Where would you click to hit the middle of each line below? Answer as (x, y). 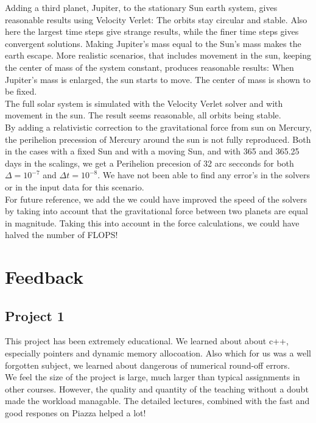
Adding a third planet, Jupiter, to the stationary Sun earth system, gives (141, 7)
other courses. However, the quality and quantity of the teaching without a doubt (157, 389)
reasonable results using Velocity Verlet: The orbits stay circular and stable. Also (156, 19)
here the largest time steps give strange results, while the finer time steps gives (152, 31)
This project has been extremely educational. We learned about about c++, (147, 341)
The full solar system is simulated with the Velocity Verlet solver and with (144, 103)
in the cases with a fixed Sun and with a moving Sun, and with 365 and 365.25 (152, 151)
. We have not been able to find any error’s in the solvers (204, 175)
